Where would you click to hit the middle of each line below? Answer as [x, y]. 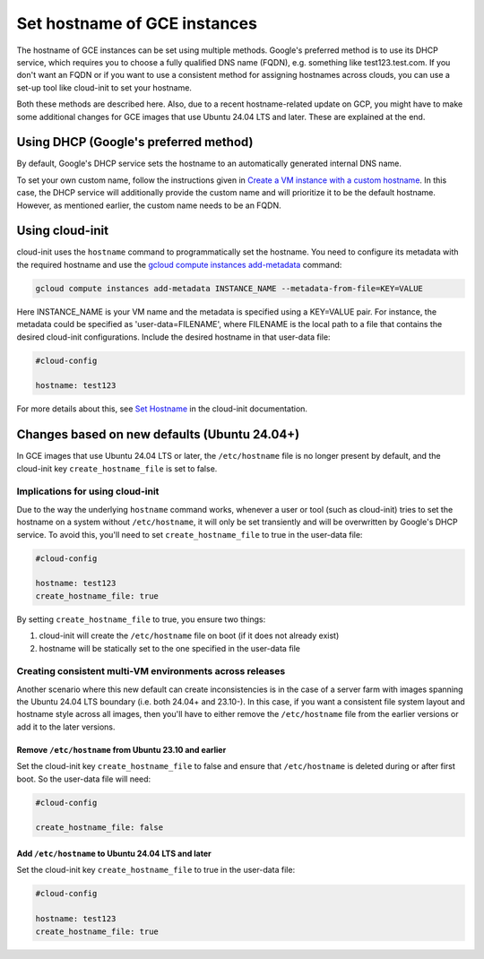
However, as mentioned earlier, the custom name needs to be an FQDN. [149, 205]
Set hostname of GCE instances [137, 23]
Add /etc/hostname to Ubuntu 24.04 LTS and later [114, 853]
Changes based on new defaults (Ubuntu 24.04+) [158, 435]
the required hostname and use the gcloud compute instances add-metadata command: [179, 264]
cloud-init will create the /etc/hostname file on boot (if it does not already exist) [189, 635]
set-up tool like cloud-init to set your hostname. [104, 87]
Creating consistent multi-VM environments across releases [151, 671]
